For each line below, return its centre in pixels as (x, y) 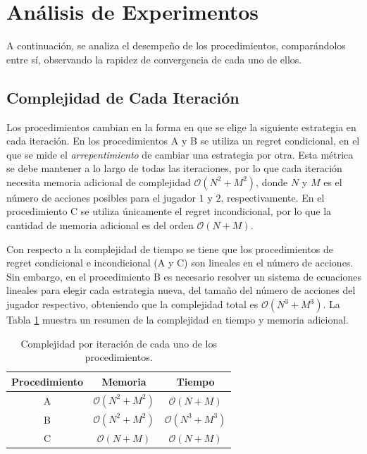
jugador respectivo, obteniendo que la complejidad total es (132, 304)
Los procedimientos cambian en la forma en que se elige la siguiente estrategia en (181, 127)
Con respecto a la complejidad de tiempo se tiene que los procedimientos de (170, 249)
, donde (272, 182)
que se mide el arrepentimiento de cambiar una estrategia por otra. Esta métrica (180, 154)
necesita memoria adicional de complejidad (99, 182)
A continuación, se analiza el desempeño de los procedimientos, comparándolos (176, 45)
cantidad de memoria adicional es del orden (100, 225)
